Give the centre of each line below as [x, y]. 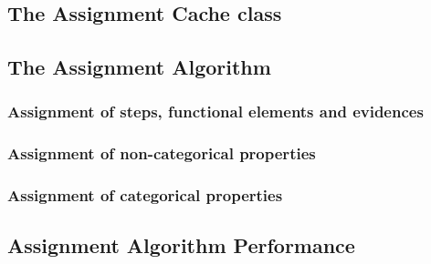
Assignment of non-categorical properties [162, 153]
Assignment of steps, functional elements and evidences [215, 112]
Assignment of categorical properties [145, 195]
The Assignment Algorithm [139, 67]
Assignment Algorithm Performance [181, 245]
